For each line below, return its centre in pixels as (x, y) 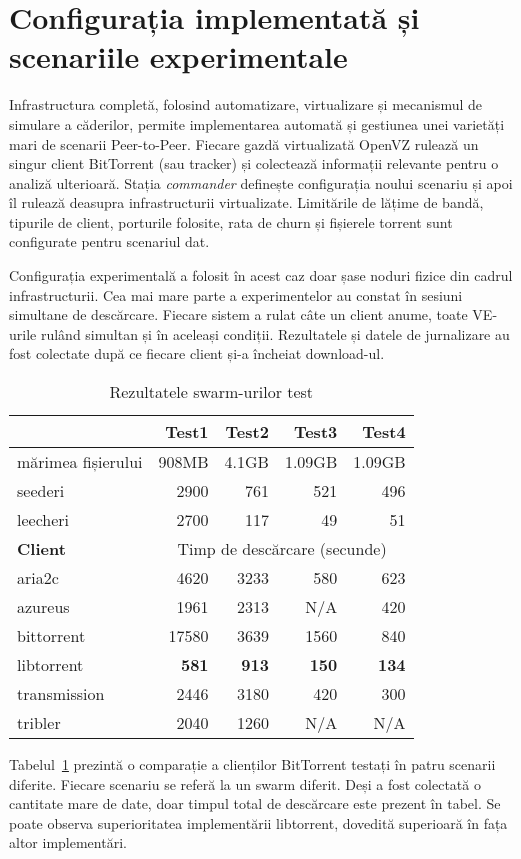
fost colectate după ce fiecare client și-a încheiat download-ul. (197, 353)
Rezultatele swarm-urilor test (211, 392)
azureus (43, 607)
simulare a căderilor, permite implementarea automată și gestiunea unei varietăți (257, 123)
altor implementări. (68, 842)
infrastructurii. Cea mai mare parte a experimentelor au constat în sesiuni (236, 294)
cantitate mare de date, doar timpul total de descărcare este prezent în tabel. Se (255, 803)
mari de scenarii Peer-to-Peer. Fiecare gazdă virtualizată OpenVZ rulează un (244, 143)
